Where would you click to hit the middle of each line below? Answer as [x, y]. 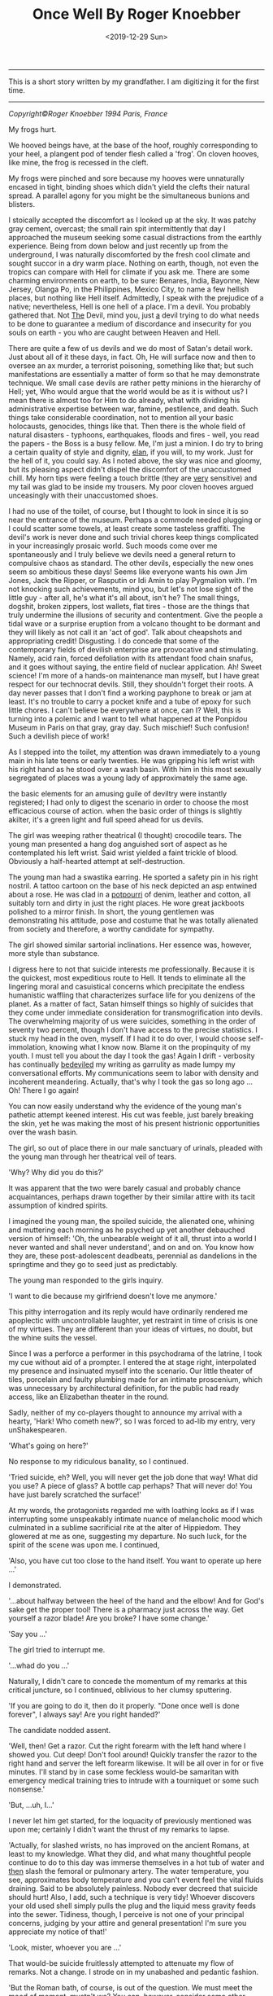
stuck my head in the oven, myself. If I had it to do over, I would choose [127, 1038]
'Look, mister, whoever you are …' [65, 1947]
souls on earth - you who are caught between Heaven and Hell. [115, 332]
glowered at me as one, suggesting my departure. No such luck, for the [128, 1536]
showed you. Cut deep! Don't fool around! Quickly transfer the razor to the [133, 1754]
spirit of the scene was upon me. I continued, [84, 1545]
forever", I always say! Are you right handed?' [84, 1714]
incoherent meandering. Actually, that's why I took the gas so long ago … [131, 1081]
